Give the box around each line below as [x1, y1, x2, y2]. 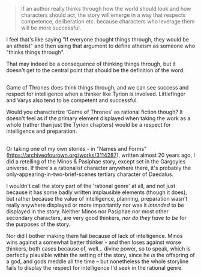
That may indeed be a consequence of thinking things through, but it [6, 60, 176, 67]
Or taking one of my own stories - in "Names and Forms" [6, 145, 147, 152]
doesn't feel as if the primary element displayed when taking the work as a [6, 115, 191, 122]
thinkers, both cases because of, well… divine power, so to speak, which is [6, 245, 191, 252]
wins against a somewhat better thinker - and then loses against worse [6, 239, 181, 246]
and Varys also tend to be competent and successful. [6, 97, 138, 104]
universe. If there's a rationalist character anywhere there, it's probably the [6, 164, 191, 171]
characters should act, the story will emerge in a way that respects [20, 11, 186, 19]
